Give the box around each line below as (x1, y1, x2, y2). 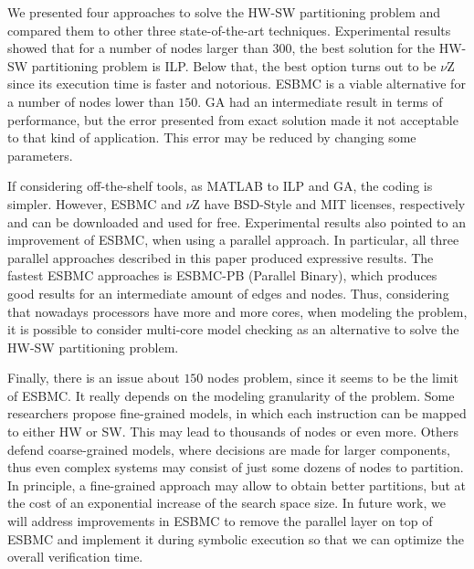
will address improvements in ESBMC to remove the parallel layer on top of (7, 511, 433, 531)
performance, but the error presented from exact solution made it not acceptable (7, 110, 458, 129)
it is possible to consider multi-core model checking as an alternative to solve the (7, 320, 459, 339)
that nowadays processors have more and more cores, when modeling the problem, (7, 301, 468, 321)
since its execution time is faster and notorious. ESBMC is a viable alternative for (7, 74, 466, 93)
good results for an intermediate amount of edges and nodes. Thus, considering (7, 283, 449, 302)
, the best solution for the (291, 38, 435, 58)
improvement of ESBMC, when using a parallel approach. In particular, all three (7, 230, 459, 249)
